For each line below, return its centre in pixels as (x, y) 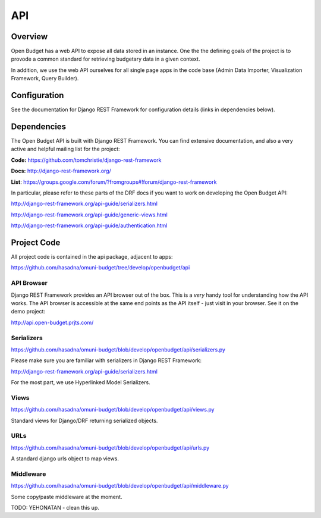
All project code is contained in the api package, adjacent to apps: (92, 257)
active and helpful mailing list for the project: (65, 149)
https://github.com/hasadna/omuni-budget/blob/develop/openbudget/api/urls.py (110, 448)
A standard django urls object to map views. (65, 459)
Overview (29, 37)
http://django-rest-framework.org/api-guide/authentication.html (89, 225)
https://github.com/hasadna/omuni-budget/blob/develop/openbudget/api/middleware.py (120, 486)
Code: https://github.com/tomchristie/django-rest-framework (86, 160)
